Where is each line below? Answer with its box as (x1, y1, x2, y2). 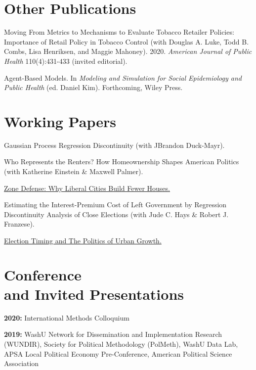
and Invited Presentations (4, 283, 184, 304)
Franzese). (4, 219, 35, 229)
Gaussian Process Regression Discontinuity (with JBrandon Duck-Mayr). (4, 139, 225, 150)
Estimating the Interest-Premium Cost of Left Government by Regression (4, 199, 227, 210)
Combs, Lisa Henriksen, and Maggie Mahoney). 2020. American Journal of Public (4, 46, 252, 56)
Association (4, 358, 39, 369)
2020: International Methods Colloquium (4, 312, 129, 323)
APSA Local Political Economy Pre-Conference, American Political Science (4, 348, 232, 359)
